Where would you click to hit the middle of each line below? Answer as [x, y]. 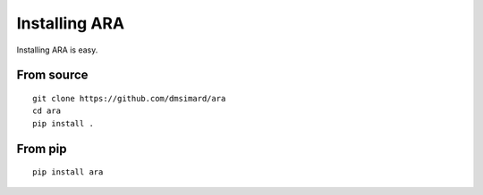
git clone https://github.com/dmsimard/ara [129, 98]
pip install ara [68, 172]
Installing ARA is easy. [57, 50]
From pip [42, 148]
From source [52, 75]
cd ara [47, 111]
